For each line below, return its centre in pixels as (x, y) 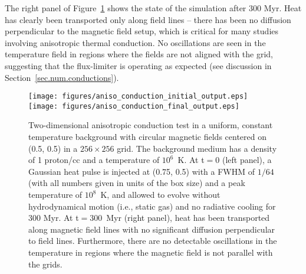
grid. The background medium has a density (197, 148)
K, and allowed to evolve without (160, 195)
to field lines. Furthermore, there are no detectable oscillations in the (153, 241)
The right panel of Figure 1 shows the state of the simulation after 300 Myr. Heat (153, 8)
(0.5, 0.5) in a (53, 148)
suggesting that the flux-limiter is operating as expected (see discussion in (138, 65)
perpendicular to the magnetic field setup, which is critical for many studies (142, 31)
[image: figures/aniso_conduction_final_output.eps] (134, 106)
